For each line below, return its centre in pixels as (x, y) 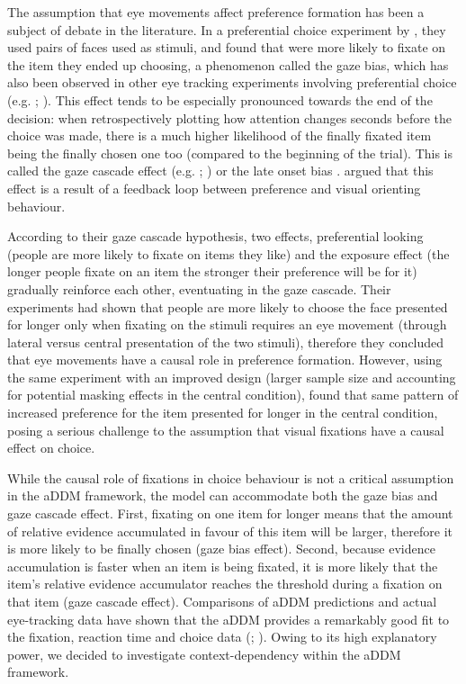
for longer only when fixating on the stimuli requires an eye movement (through (227, 324)
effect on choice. (51, 448)
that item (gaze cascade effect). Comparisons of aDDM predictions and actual (222, 601)
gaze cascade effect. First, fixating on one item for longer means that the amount (230, 513)
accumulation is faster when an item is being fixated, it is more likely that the (223, 566)
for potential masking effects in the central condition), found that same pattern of (233, 395)
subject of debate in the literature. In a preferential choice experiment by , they (227, 29)
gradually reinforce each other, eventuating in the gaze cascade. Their (199, 288)
